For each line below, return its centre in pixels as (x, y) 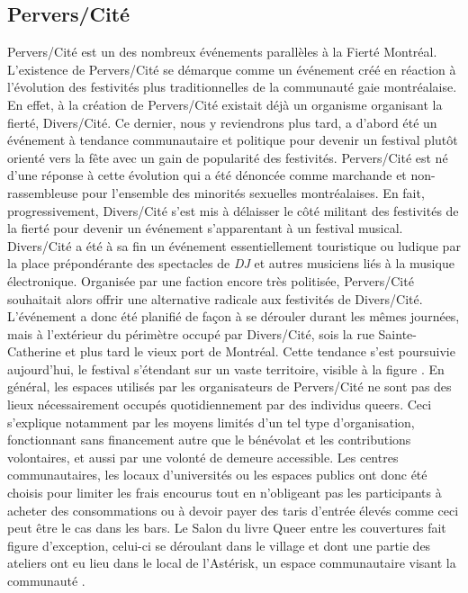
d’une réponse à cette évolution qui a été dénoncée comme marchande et (207, 175)
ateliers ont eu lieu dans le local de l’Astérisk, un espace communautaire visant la (232, 563)
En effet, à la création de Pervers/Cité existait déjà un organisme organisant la (225, 104)
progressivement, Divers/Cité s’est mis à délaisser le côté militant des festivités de (233, 210)
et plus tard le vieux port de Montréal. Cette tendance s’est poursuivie (260, 351)
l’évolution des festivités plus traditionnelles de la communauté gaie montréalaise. (232, 87)
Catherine (34, 351)
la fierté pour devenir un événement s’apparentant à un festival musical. (205, 228)
